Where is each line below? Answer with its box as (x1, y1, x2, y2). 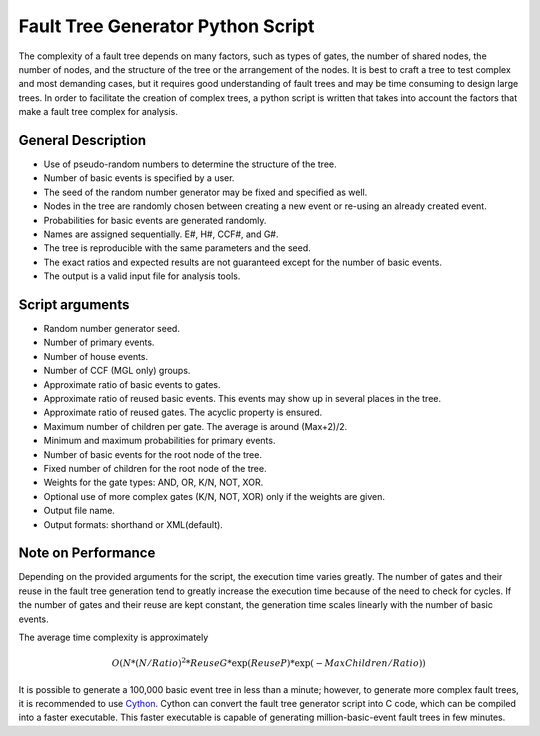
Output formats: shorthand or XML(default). (43, 518, 224, 530)
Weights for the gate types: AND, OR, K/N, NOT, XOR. (43, 476, 264, 489)
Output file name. (43, 505, 115, 517)
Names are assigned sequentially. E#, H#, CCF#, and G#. (43, 228, 279, 240)
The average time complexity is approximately (18, 631, 209, 643)
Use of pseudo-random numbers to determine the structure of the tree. (43, 158, 337, 170)
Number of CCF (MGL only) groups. (43, 365, 191, 377)
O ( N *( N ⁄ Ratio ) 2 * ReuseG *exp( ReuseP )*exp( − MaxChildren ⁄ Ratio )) (111, 656, 427, 669)
